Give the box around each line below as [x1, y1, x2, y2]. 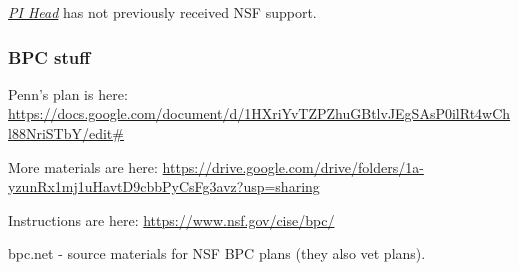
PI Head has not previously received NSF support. [8, 2, 317, 22]
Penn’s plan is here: [8, 83, 128, 104]
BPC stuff [8, 44, 91, 69]
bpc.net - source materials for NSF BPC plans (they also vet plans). [8, 243, 426, 264]
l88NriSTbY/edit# [8, 123, 124, 143]
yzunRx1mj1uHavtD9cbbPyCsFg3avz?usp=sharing [8, 176, 320, 197]
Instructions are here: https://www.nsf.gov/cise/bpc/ [8, 209, 335, 230]
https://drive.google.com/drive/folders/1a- [162, 156, 424, 177]
